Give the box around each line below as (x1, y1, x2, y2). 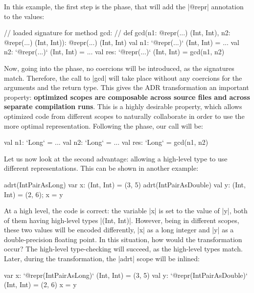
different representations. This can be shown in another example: (4, 163, 199, 173)
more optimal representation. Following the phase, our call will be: (4, 120, 203, 131)
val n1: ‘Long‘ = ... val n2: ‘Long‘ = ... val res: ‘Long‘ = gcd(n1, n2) (4, 137, 208, 147)
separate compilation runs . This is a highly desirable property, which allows (4, 101, 242, 112)
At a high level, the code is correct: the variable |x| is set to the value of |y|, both (4, 205, 248, 216)
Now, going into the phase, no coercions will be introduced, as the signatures (4, 63, 234, 73)
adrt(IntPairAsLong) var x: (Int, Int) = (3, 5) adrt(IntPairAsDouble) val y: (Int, (4, 179, 246, 189)
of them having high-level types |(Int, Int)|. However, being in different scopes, (4, 215, 239, 225)
